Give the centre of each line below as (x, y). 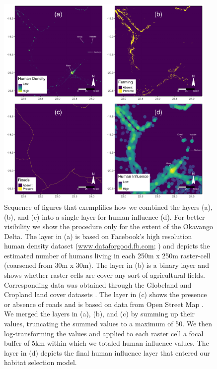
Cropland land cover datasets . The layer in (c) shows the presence (106, 294)
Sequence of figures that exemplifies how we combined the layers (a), (108, 207)
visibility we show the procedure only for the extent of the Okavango (109, 226)
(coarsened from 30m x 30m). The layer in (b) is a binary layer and (107, 265)
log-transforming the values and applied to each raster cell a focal (104, 333)
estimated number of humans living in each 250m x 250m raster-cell (107, 255)
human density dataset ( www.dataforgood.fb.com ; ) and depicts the (107, 246)
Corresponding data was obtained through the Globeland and (98, 284)
